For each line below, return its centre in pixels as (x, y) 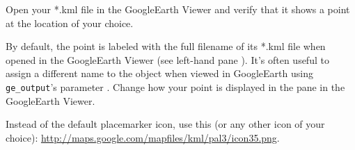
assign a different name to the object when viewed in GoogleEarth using (159, 73)
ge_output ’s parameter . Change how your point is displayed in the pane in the (175, 86)
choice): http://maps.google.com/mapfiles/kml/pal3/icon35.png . (143, 137)
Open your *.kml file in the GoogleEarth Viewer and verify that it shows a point (178, 9)
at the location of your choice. (70, 23)
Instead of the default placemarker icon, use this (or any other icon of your (165, 124)
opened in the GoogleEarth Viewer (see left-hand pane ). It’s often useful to (167, 59)
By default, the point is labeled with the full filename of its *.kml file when (166, 46)
